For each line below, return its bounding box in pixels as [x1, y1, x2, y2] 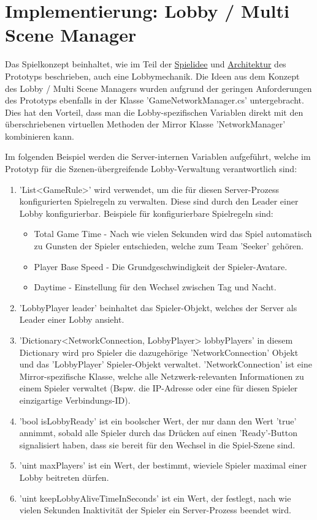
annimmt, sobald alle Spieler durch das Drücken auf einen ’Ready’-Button [19, 426, 297, 439]
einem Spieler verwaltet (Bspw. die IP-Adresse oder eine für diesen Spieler [19, 382, 298, 394]
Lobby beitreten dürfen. [19, 470, 109, 483]
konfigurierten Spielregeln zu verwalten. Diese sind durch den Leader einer [19, 195, 299, 208]
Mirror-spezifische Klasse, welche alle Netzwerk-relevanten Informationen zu [19, 369, 304, 382]
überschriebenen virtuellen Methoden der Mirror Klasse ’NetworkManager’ [5, 118, 286, 130]
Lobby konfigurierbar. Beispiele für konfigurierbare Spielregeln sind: [19, 206, 273, 219]
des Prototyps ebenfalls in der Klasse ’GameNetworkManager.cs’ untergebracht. [5, 94, 304, 107]
